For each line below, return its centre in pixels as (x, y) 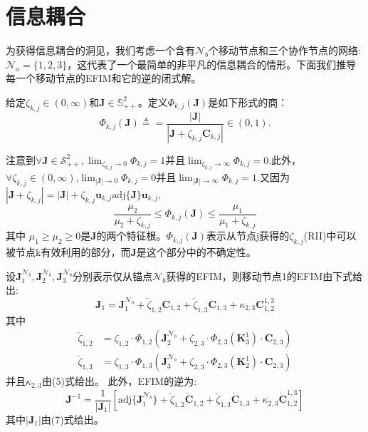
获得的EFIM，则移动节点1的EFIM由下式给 (264, 276)
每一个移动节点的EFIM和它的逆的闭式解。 (104, 78)
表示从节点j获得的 (248, 236)
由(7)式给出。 (72, 419)
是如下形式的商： (248, 102)
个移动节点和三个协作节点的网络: (285, 50)
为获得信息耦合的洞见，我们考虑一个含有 (100, 50)
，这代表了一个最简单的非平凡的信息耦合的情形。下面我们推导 (212, 64)
